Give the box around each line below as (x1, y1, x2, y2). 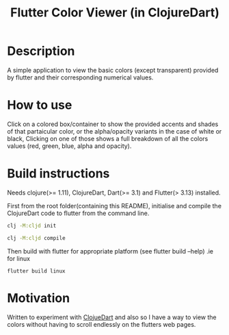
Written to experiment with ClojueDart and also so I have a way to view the (7, 313, 217, 321)
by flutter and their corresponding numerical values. (7, 73, 154, 82)
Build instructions (7, 166, 110, 182)
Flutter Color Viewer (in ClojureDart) (10, 5, 220, 21)
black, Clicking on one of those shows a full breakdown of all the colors (7, 134, 208, 142)
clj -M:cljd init (7, 222, 57, 229)
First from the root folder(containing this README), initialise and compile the (7, 201, 222, 210)
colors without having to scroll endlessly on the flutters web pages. (7, 320, 196, 328)
